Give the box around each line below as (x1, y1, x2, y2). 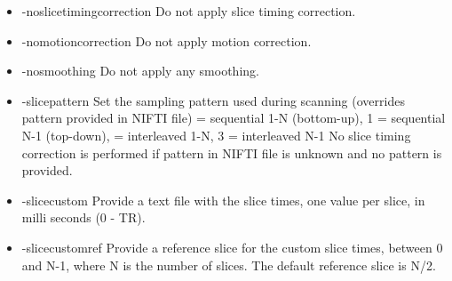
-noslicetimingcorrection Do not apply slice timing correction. (21, 2, 356, 20)
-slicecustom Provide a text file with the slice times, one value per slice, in (21, 190, 425, 209)
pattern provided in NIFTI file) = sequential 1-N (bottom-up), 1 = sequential (21, 108, 446, 127)
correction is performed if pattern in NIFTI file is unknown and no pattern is (21, 143, 442, 162)
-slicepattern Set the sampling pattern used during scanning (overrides (21, 91, 405, 109)
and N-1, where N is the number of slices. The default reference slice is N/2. (21, 255, 436, 274)
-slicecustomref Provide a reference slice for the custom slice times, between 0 (21, 237, 443, 256)
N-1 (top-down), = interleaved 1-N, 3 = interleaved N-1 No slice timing (21, 125, 411, 144)
